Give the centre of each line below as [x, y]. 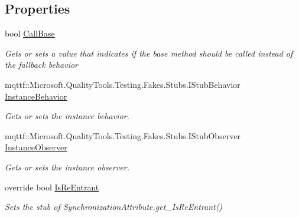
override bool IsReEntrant [52, 187]
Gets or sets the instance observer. [67, 167]
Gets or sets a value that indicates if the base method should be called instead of [149, 53]
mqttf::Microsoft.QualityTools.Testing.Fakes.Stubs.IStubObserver [123, 135]
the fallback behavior [41, 65]
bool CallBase [30, 33]
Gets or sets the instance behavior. [67, 116]
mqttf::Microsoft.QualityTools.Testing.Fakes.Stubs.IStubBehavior [123, 84]
